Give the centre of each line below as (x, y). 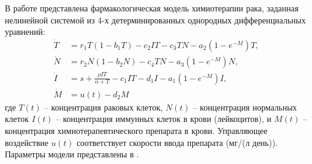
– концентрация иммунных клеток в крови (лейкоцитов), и (164, 119)
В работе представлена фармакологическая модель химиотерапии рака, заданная (152, 8)
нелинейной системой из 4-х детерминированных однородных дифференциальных (155, 20)
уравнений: (25, 32)
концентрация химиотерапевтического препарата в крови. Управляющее (136, 131)
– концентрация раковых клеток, (104, 107)
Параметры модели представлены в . (72, 154)
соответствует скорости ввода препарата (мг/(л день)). (177, 142)
